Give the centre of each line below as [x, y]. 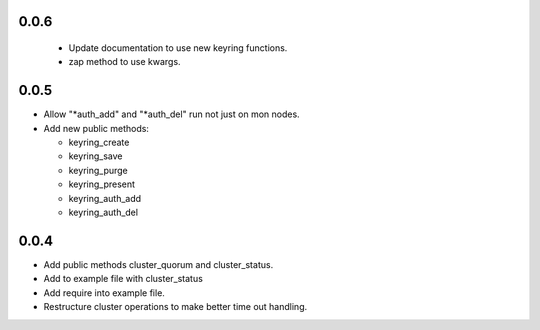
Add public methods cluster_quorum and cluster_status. [158, 264]
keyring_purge [98, 170]
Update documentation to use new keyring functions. [178, 48]
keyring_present [101, 184]
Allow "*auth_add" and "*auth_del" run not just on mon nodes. [171, 114]
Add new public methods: [96, 128]
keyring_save [95, 156]
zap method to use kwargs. [124, 62]
